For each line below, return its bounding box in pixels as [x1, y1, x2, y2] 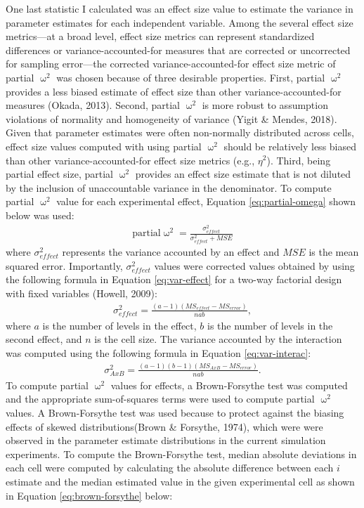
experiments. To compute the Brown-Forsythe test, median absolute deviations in [6, 446, 357, 461]
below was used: [6, 207, 74, 222]
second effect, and [6, 332, 82, 346]
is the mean [308, 245, 359, 259]
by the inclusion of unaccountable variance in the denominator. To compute [6, 180, 332, 195]
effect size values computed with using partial [6, 138, 202, 153]
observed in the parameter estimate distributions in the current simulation [6, 433, 326, 448]
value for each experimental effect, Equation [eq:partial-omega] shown [56, 194, 356, 209]
